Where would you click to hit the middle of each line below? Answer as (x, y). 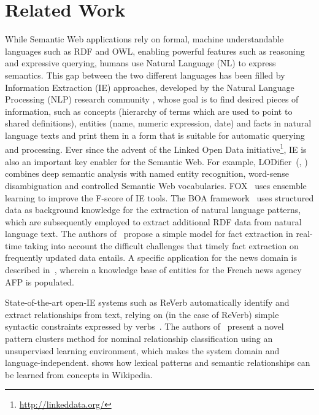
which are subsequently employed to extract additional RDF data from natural (153, 221)
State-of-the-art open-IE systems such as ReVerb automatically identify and (147, 302)
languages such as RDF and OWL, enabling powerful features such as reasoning (155, 51)
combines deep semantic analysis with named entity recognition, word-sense (147, 173)
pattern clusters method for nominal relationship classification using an (139, 339)
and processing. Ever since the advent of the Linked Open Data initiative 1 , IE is (156, 149)
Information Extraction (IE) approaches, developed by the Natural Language (150, 87)
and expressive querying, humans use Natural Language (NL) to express (140, 63)
